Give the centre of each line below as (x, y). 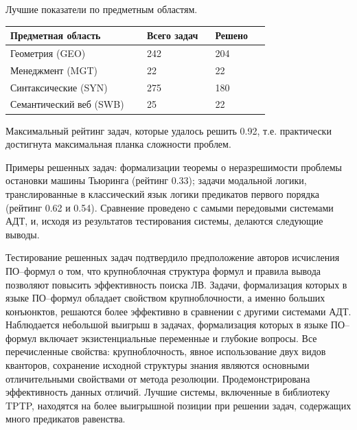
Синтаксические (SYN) (59, 87)
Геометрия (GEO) (48, 53)
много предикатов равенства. (66, 419)
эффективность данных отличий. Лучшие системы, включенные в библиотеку (168, 392)
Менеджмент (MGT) (54, 70)
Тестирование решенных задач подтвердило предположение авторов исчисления (173, 257)
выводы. (23, 234)
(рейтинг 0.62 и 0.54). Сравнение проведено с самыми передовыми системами (170, 207)
